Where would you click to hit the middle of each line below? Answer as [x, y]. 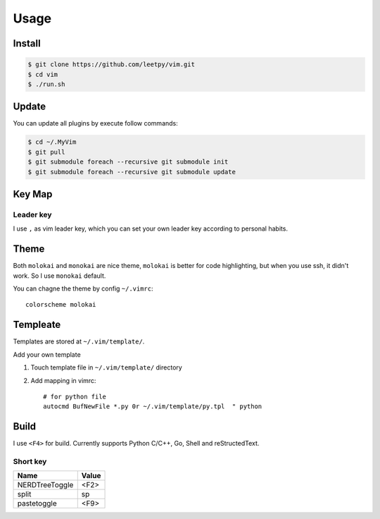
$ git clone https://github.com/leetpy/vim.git [111, 65]
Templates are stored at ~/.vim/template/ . [79, 341]
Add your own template [47, 354]
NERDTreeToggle [45, 485]
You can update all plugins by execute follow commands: [96, 123]
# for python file [75, 396]
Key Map [33, 194]
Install [27, 43]
